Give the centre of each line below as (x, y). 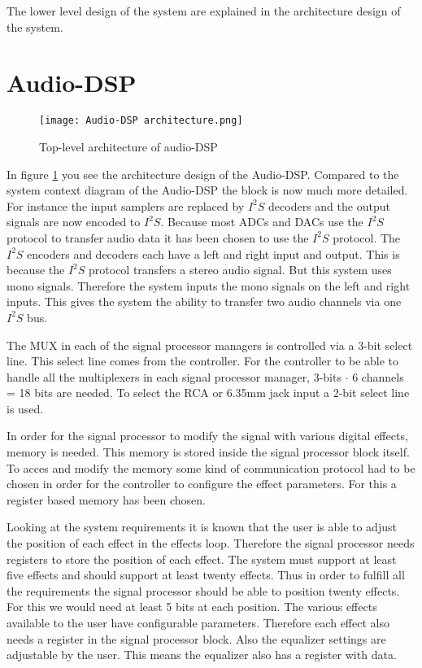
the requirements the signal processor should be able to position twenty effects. (203, 590)
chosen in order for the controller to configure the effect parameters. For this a (202, 484)
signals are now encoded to (74, 222)
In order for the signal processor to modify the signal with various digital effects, (207, 436)
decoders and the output (329, 205)
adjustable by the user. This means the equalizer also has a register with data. (202, 655)
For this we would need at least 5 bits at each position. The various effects (192, 607)
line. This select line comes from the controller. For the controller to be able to (203, 361)
